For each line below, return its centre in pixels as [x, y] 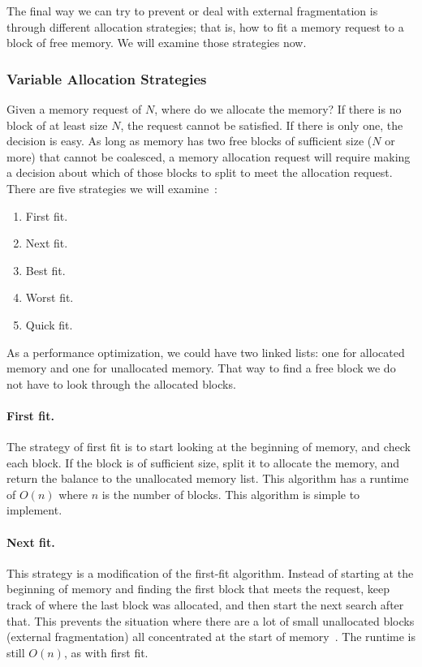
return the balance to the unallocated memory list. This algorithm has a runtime [208, 478]
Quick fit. [49, 324]
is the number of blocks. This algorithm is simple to [231, 494]
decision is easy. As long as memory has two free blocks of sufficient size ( [189, 141]
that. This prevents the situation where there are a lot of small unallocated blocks [211, 620]
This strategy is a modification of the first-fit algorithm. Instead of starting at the [210, 572]
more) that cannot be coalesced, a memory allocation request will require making [209, 156]
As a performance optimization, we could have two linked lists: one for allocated [206, 352]
